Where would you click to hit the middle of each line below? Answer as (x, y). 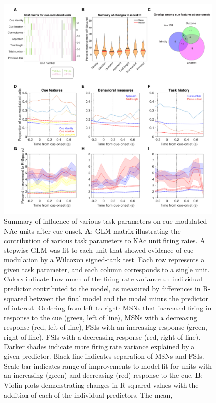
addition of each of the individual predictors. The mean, (88, 394)
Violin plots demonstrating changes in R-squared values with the (101, 385)
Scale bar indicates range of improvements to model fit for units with (108, 365)
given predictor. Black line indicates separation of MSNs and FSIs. (104, 356)
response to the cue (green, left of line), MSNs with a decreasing (101, 317)
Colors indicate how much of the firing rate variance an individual (103, 279)
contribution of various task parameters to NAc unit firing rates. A (105, 240)
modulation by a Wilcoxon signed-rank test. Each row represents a (104, 260)
